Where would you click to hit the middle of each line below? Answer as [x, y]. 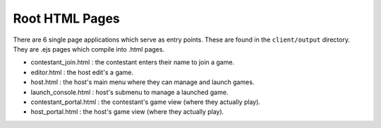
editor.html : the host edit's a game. [82, 72]
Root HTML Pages [66, 18]
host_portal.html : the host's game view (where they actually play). [127, 112]
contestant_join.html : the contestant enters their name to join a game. [133, 62]
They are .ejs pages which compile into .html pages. [89, 49]
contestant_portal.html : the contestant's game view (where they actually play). [146, 102]
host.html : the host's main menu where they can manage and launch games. [143, 82]
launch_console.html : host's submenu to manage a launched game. [129, 92]
